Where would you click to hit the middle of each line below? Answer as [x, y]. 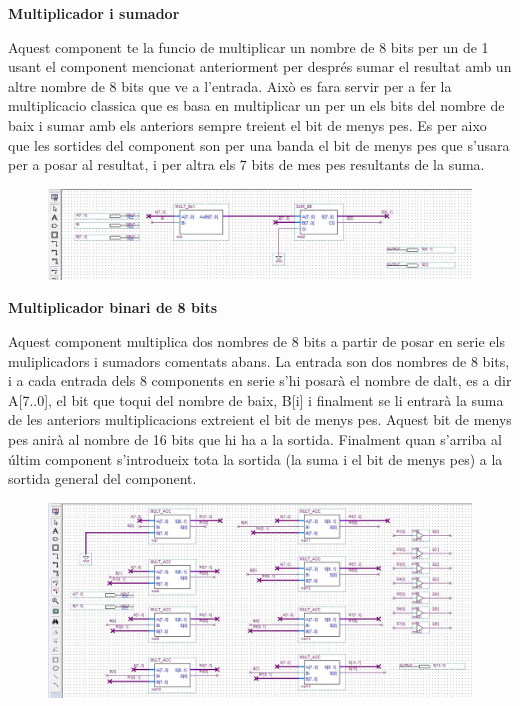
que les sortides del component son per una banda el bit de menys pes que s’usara [259, 144]
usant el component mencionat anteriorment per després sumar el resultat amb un [260, 66]
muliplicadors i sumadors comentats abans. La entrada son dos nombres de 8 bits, [259, 360]
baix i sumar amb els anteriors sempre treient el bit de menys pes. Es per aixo [247, 124]
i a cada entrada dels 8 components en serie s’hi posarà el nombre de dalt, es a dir [260, 380]
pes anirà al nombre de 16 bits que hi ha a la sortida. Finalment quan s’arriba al [255, 439]
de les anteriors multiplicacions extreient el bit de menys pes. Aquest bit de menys [260, 419]
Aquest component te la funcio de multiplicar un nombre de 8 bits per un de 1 [248, 46]
